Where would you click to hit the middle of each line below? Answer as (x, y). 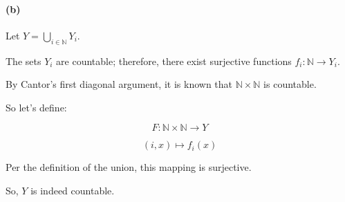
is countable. (290, 84)
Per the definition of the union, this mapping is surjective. (129, 167)
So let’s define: (36, 107)
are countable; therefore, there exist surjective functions (174, 61)
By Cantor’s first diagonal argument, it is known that (119, 84)
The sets (24, 61)
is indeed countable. (73, 190)
